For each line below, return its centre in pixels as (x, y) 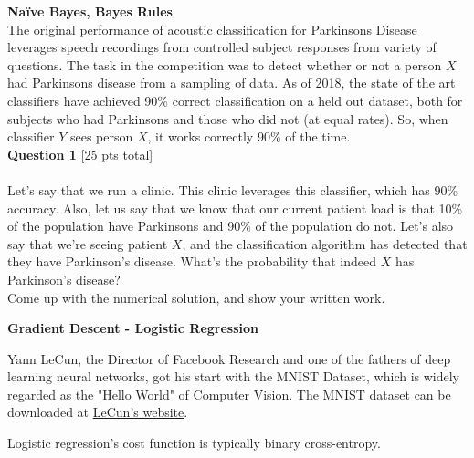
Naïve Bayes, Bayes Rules (90, 11)
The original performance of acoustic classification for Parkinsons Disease (212, 29)
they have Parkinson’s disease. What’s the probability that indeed (192, 261)
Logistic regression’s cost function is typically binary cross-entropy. (194, 443)
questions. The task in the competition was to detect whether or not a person (225, 64)
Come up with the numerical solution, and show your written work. (196, 297)
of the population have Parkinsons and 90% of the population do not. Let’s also (231, 226)
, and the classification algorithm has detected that (325, 243)
